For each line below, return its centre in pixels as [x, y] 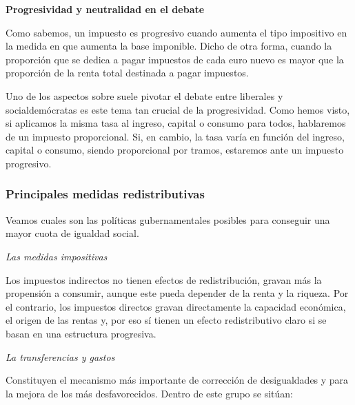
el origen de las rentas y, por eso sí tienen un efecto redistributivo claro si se [166, 320]
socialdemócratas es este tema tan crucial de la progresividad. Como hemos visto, [178, 109]
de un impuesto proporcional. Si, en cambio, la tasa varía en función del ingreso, [175, 136]
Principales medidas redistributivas [105, 194]
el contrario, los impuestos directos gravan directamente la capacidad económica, [176, 306]
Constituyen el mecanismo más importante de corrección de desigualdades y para [177, 380]
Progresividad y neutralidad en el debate [105, 9]
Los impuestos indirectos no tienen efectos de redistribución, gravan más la [164, 279]
